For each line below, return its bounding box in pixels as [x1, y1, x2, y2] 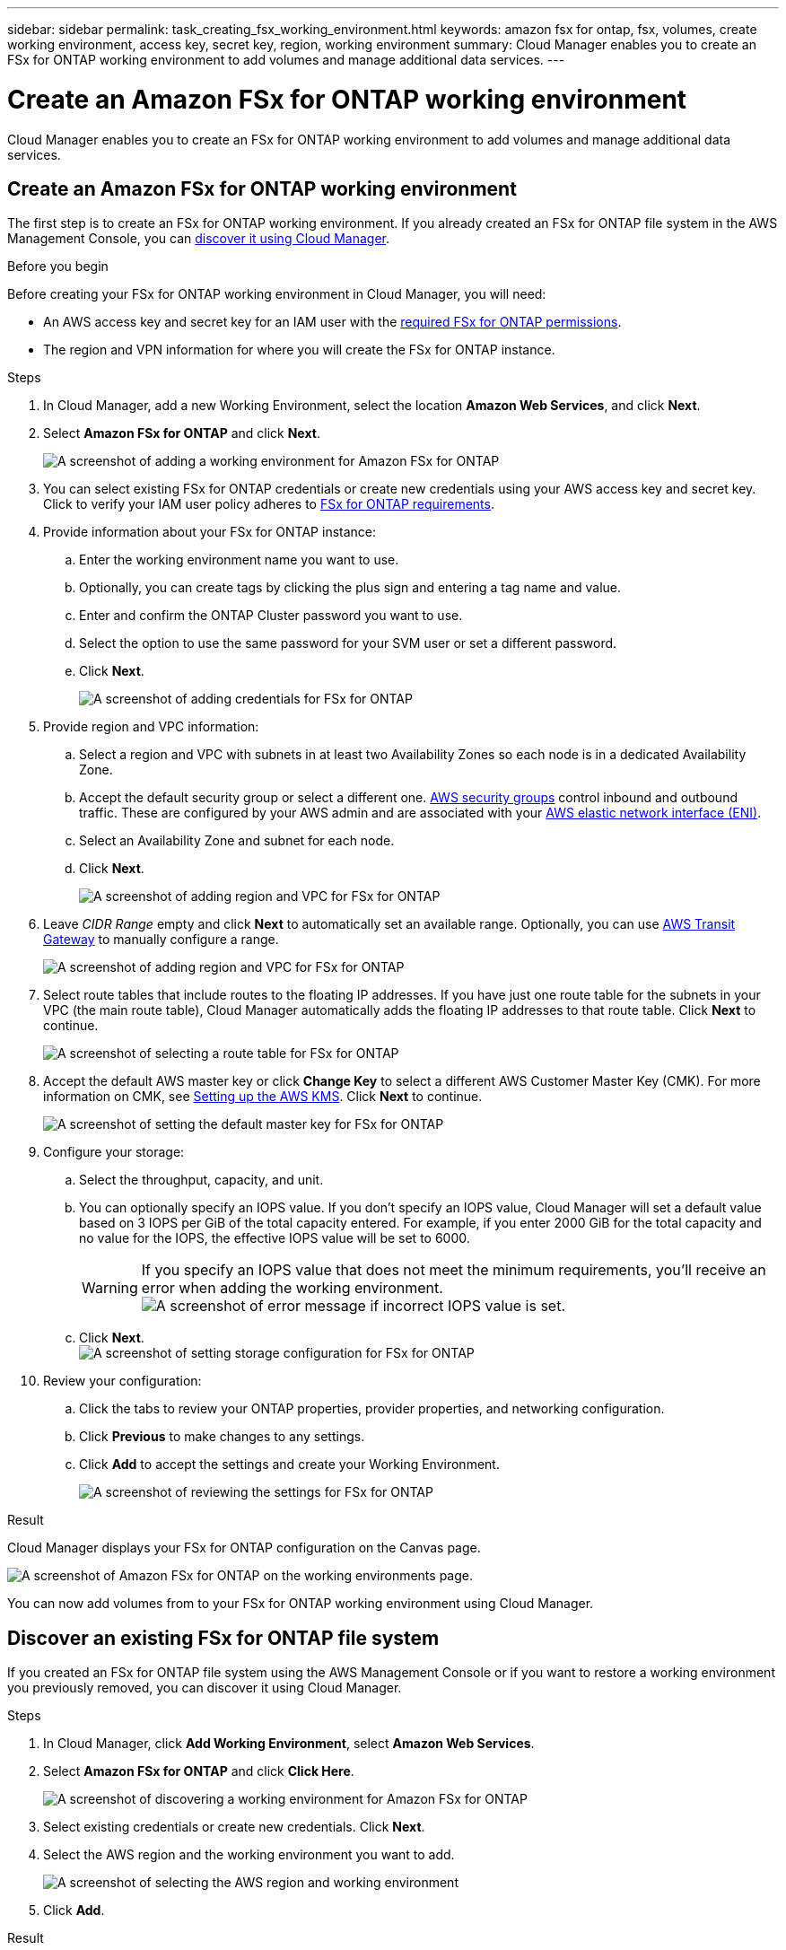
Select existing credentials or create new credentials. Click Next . [43, 1819, 425, 1835]
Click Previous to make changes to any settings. [79, 1429, 365, 1445]
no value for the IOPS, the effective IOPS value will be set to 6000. [79, 1230, 470, 1246]
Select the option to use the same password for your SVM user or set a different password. [79, 635, 617, 651]
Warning [82, 1279, 138, 1298]
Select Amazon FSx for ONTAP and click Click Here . [43, 1763, 354, 1779]
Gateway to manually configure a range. [43, 931, 279, 948]
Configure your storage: [43, 1144, 185, 1160]
